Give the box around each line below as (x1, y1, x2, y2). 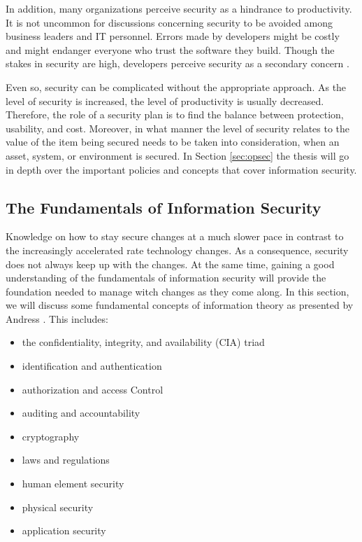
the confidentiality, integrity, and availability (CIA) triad (22, 335, 265, 349)
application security (22, 523, 106, 538)
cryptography (22, 429, 80, 443)
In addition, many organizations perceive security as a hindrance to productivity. (6, 1, 352, 15)
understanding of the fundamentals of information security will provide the (6, 270, 326, 285)
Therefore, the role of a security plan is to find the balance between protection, (6, 107, 344, 122)
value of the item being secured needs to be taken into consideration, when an (6, 134, 340, 149)
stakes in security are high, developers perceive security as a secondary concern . (6, 56, 349, 71)
